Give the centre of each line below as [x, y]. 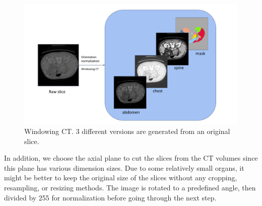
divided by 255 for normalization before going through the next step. [110, 197]
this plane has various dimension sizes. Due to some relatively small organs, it [124, 167]
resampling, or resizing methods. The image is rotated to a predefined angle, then [130, 188]
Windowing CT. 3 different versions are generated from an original [127, 131]
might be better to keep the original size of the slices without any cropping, [121, 178]
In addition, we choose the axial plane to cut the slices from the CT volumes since [131, 158]
